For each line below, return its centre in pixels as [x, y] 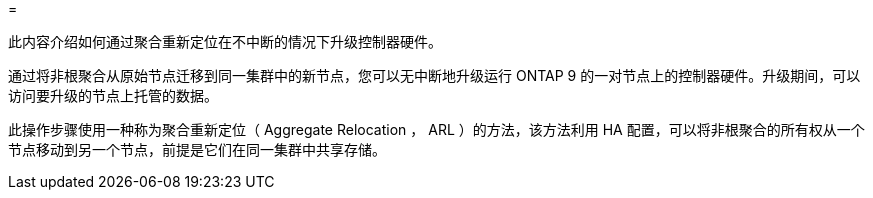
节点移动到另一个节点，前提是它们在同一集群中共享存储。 [197, 149]
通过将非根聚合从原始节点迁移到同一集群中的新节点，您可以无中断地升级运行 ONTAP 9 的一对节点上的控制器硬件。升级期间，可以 [434, 75]
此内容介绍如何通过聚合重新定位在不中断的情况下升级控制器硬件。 [225, 41]
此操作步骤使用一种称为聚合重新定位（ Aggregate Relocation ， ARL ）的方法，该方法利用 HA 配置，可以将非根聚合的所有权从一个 [436, 129]
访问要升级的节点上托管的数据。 [113, 95]
